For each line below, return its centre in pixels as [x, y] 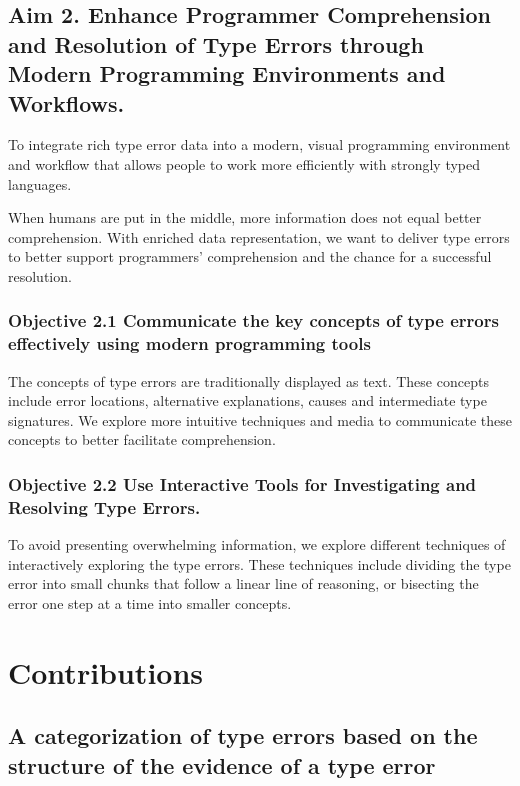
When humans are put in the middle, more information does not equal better [245, 217]
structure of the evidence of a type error [222, 764]
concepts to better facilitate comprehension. [142, 439]
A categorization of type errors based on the [243, 735]
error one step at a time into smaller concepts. [150, 602]
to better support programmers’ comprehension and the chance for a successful [250, 256]
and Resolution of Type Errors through [216, 43]
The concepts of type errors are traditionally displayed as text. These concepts [248, 380]
